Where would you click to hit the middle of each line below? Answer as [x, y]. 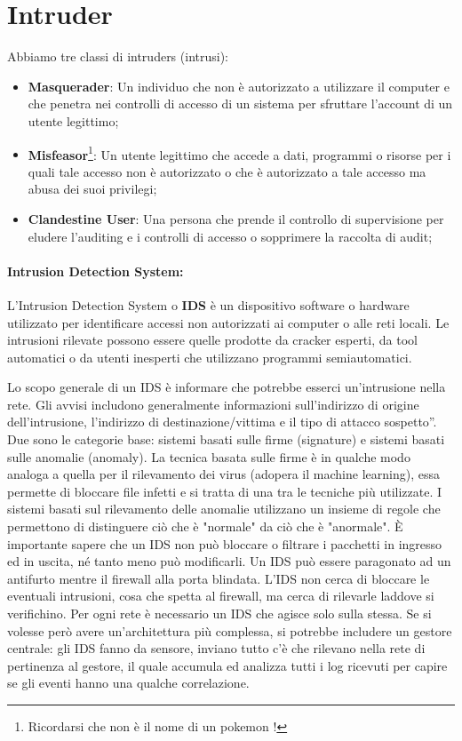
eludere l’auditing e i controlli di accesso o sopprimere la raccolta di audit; [230, 236]
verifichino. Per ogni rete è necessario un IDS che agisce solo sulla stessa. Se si [219, 614]
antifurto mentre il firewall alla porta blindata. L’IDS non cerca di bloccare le [219, 578]
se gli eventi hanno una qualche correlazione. [128, 683]
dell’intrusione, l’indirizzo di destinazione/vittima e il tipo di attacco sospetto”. [222, 422]
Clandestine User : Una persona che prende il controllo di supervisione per [236, 218]
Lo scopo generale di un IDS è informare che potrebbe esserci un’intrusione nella [227, 387]
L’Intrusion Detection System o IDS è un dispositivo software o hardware [208, 304]
